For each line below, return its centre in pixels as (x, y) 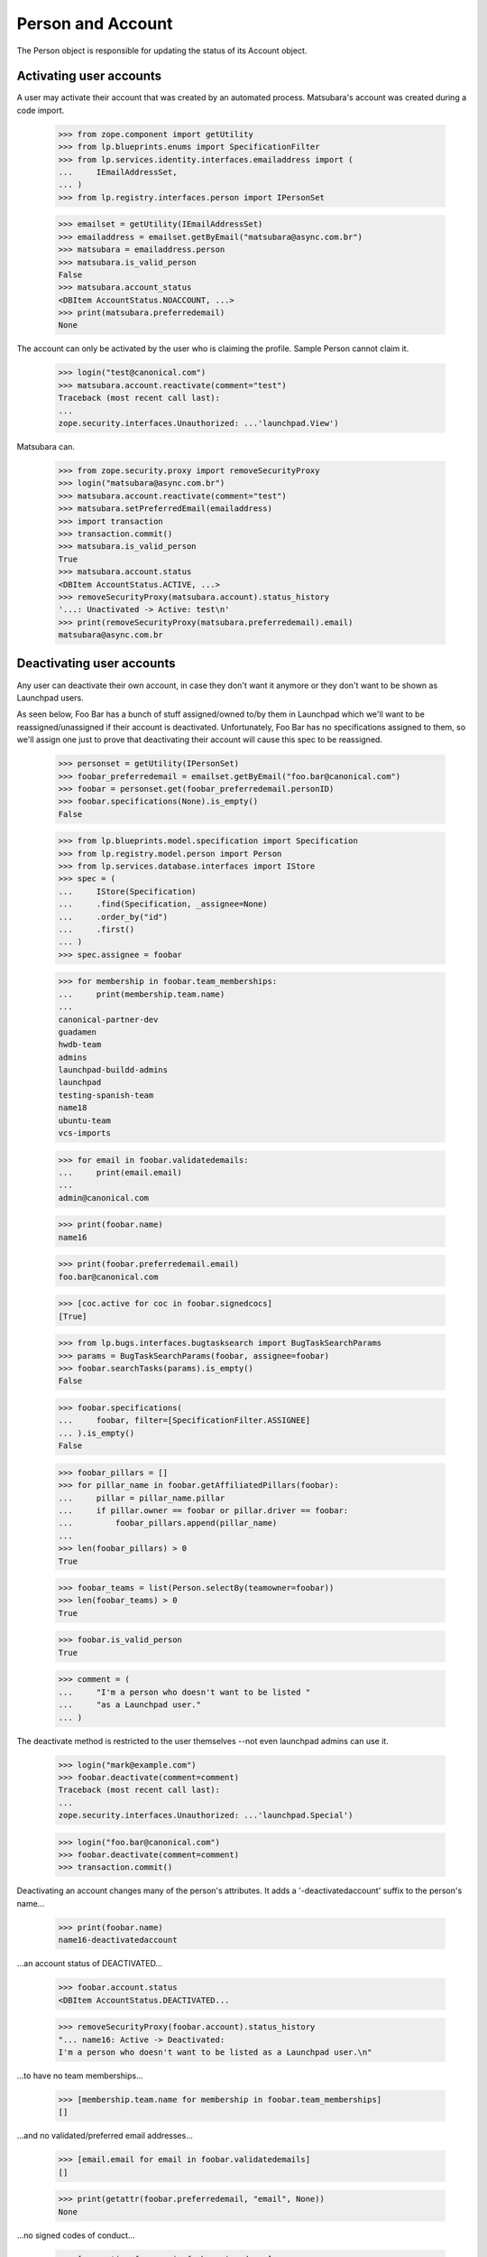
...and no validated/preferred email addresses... (105, 2136)
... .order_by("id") (113, 917)
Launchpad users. (51, 697)
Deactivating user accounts (96, 664)
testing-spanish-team (106, 1095)
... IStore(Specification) (128, 891)
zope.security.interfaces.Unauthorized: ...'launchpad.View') (198, 423)
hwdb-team (80, 1045)
